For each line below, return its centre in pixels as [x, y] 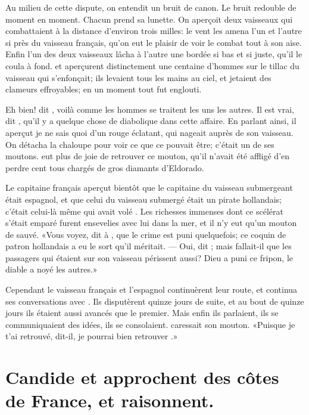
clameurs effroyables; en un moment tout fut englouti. [104, 89]
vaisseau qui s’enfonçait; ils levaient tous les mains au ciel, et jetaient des [138, 77]
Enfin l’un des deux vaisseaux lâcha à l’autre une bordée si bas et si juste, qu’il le [154, 54]
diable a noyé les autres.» [51, 269]
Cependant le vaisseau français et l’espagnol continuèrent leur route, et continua [152, 289]
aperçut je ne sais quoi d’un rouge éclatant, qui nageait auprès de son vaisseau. [149, 132]
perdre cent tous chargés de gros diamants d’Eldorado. [105, 167]
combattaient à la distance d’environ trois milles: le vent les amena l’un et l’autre [154, 31]
